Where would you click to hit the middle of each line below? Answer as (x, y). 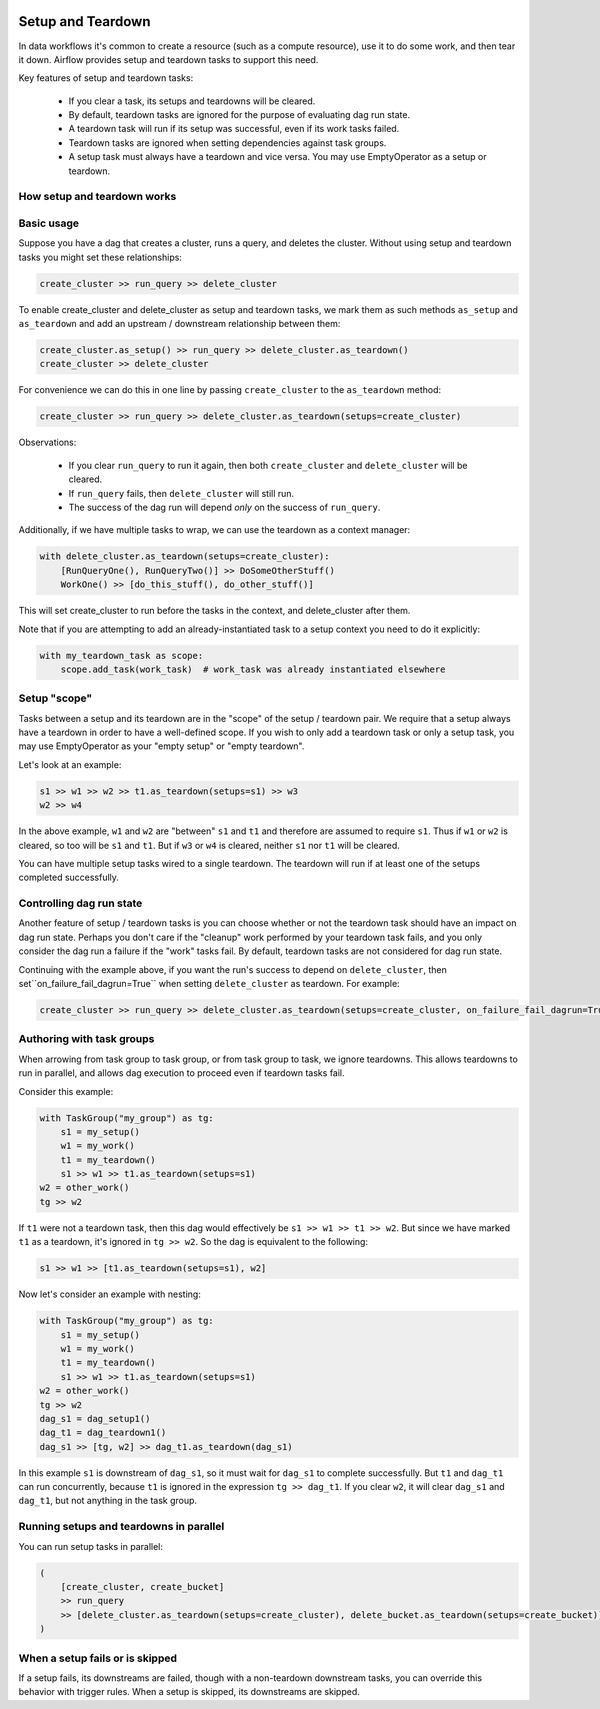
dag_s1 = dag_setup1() (95, 1418)
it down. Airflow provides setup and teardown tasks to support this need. (168, 59)
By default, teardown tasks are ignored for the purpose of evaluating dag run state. (239, 115)
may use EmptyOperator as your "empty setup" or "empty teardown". (161, 746)
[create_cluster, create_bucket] (142, 1586)
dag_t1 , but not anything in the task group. (108, 1501)
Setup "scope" (55, 698)
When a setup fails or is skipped (98, 1658)
